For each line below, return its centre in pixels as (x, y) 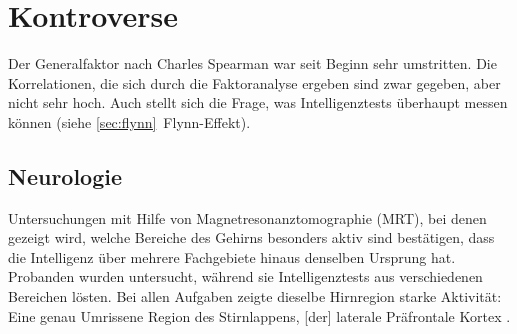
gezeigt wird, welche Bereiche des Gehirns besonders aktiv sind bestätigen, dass (251, 237)
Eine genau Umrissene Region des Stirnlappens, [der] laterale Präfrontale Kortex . (259, 315)
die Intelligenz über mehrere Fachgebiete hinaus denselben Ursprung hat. (232, 256)
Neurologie (65, 175)
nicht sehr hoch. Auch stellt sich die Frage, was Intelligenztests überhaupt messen (258, 102)
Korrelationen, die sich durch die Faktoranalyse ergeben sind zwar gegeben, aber (254, 82)
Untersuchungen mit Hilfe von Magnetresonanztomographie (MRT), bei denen (247, 217)
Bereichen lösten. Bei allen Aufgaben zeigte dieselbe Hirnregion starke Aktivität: (255, 296)
